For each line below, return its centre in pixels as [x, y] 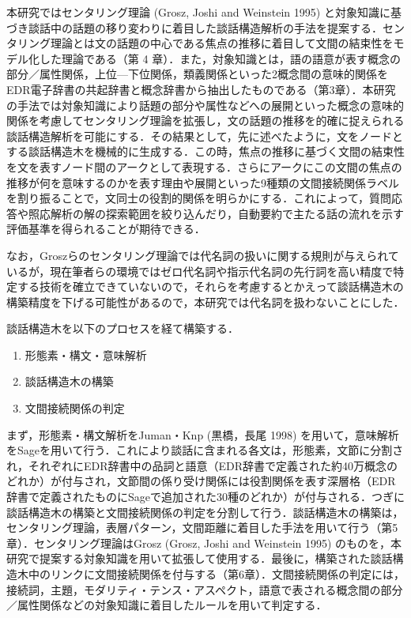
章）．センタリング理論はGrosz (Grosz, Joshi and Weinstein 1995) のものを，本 [204, 543]
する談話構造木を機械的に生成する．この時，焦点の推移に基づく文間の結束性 [205, 151]
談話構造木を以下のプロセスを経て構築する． [123, 328]
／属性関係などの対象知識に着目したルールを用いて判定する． [167, 605]
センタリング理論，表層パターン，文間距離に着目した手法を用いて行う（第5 [202, 528]
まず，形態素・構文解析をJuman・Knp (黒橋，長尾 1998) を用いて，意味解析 [203, 434]
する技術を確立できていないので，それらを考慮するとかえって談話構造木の [210, 286]
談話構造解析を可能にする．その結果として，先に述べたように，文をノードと [205, 136]
